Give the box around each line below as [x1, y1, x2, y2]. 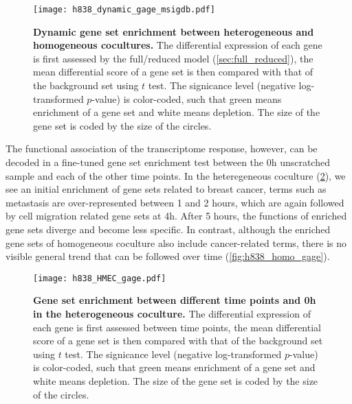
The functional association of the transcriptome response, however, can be [5, 141, 318, 156]
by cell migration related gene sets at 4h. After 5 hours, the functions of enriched [5, 209, 347, 223]
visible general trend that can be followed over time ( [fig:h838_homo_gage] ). [5, 249, 330, 263]
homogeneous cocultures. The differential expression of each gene [33, 38, 322, 52]
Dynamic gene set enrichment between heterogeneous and [33, 24, 314, 38]
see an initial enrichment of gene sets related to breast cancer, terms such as [5, 182, 327, 196]
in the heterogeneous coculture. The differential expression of [33, 307, 311, 320]
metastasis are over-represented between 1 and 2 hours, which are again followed [5, 195, 344, 209]
